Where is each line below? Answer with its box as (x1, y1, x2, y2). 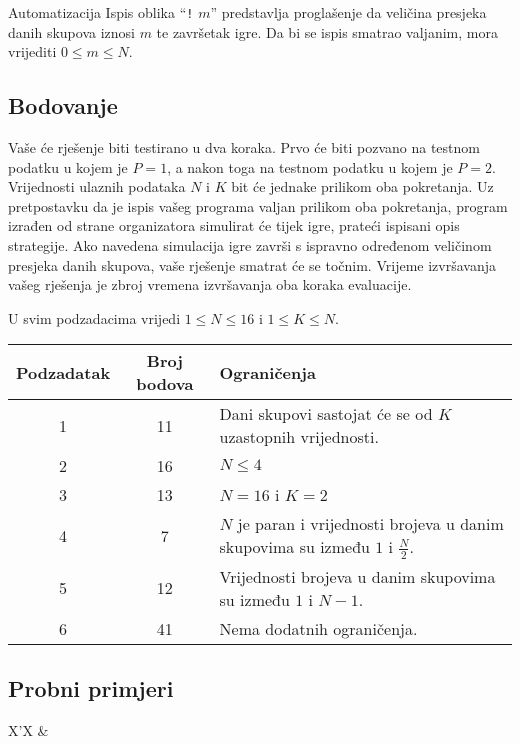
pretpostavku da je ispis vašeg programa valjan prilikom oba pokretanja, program (8, 195, 508, 216)
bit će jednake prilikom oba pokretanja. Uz (231, 176, 494, 197)
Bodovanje (8, 90, 118, 121)
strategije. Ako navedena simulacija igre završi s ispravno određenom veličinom (8, 235, 492, 256)
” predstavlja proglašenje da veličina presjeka (210, 2, 487, 22)
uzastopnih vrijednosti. (219, 425, 379, 449)
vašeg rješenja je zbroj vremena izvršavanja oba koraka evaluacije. (8, 274, 412, 295)
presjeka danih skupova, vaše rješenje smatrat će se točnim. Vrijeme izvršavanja (8, 254, 496, 275)
